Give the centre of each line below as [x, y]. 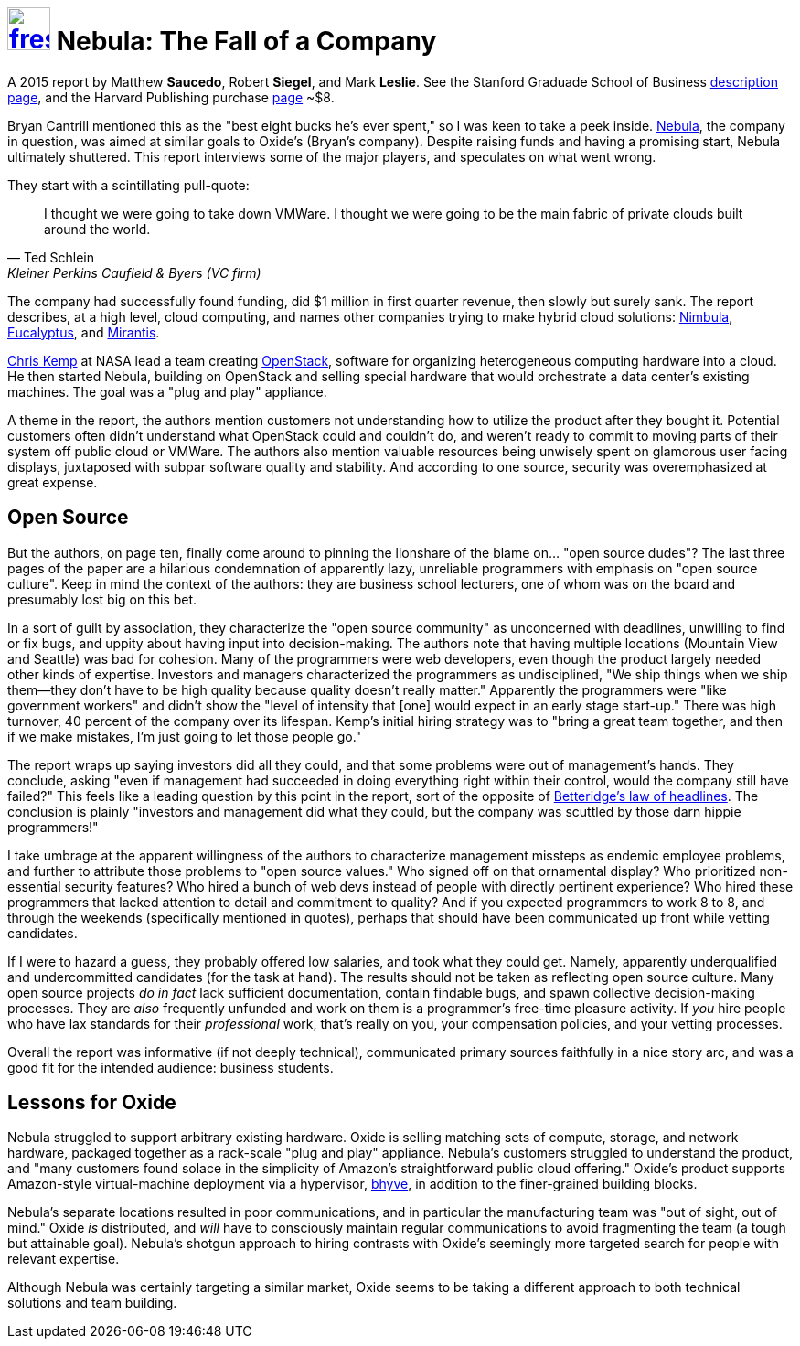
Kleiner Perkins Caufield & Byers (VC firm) [134, 272]
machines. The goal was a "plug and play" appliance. [167, 391]
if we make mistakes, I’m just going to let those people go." [185, 736]
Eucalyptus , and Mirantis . [84, 332]
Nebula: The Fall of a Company [246, 41]
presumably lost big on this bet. [102, 599]
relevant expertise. [64, 1259]
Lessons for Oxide [92, 1103]
